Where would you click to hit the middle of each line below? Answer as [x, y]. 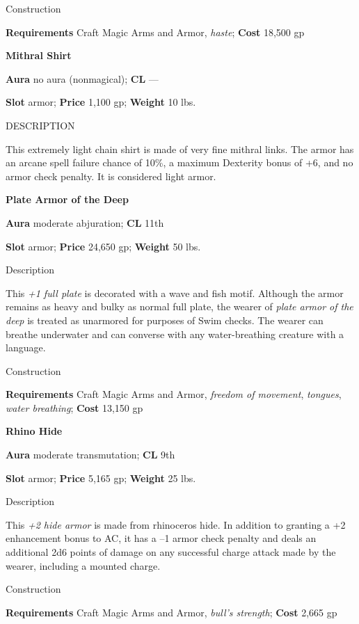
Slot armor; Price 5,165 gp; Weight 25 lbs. [101, 478]
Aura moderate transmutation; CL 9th [90, 455]
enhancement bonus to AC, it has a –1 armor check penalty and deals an [161, 538]
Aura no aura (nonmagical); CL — [82, 78]
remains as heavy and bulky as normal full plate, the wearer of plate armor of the [179, 306]
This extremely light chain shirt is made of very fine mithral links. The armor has [180, 149]
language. [26, 347]
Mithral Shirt [39, 55]
